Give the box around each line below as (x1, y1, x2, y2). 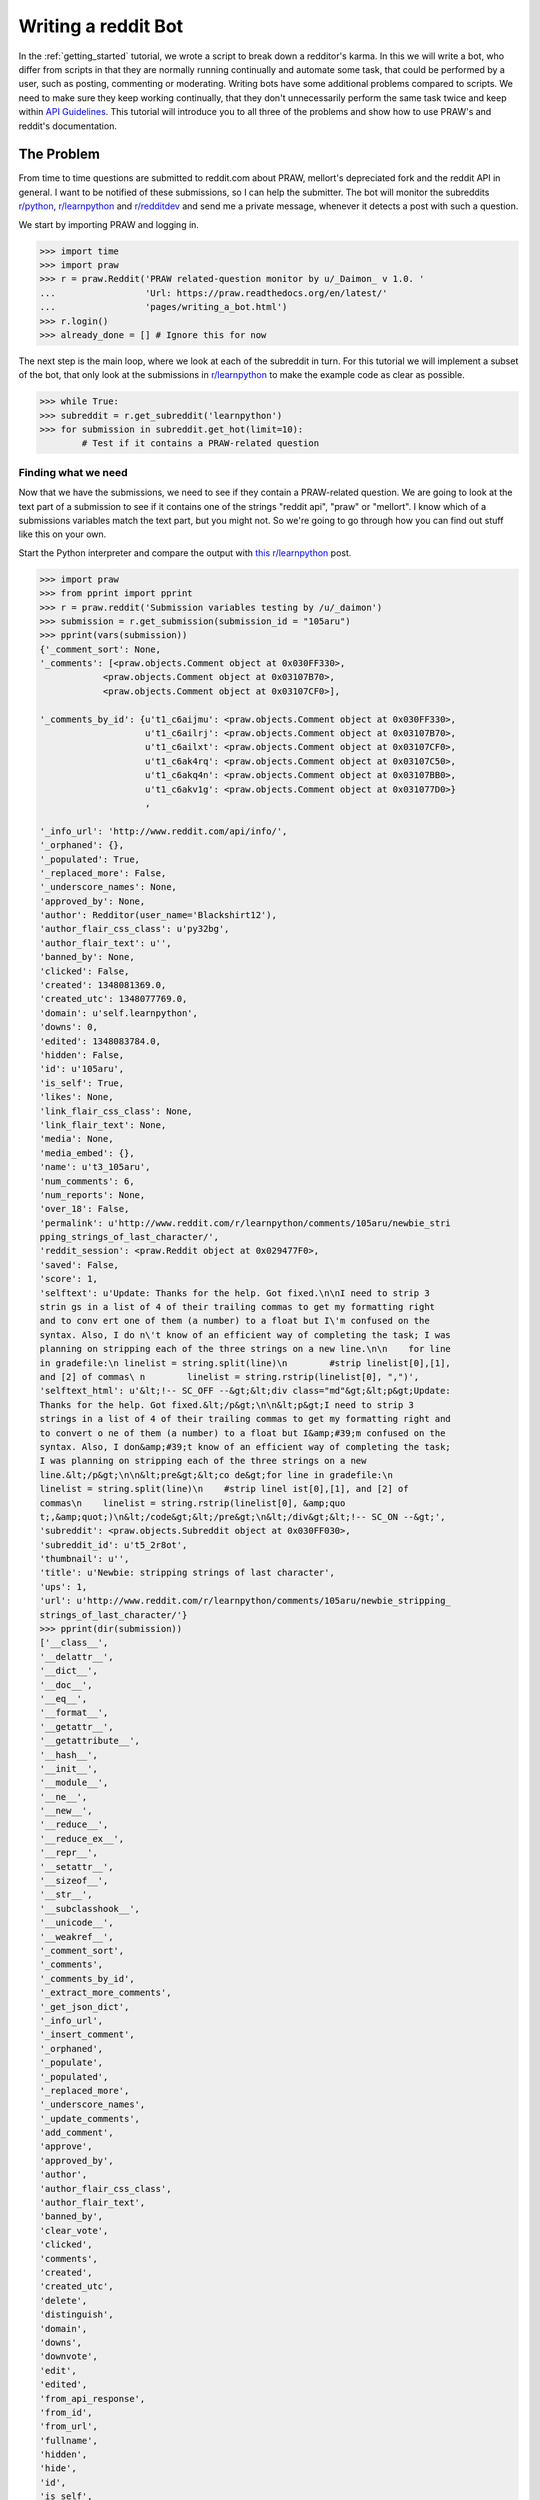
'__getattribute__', (39, 1735, 140, 1747)
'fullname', (39, 2435, 99, 2446)
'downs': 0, (39, 1021, 99, 1033)
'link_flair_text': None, (39, 1119, 167, 1130)
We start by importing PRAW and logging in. (18, 218, 200, 230)
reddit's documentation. (18, 120, 117, 132)
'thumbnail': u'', (39, 1553, 130, 1565)
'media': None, (39, 1133, 114, 1145)
